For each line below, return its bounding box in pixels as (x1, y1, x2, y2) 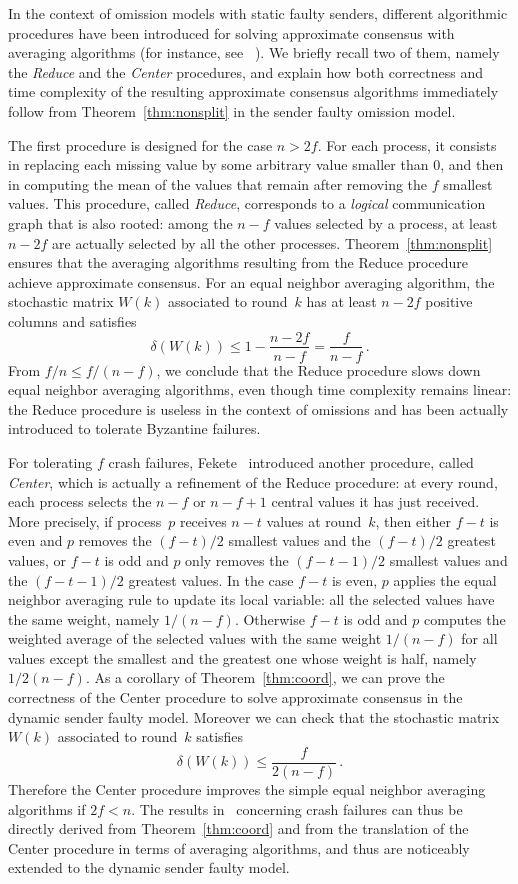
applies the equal (393, 569, 497, 590)
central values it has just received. (271, 491, 480, 512)
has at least (306, 291, 377, 312)
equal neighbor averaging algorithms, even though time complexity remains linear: (8, 379, 512, 400)
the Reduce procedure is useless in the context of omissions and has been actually (8, 398, 509, 419)
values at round (266, 510, 362, 531)
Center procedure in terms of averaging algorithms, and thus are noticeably (8, 837, 470, 858)
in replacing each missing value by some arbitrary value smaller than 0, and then (8, 154, 504, 175)
